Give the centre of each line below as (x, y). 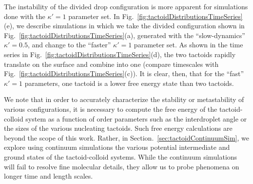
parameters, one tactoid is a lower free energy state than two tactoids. (129, 83)
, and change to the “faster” (69, 45)
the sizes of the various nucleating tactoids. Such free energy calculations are (118, 128)
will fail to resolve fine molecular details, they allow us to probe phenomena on (122, 166)
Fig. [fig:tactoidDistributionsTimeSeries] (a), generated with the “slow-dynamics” (125, 35)
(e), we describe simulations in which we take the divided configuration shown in (124, 26)
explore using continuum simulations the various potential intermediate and (117, 147)
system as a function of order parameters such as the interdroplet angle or (136, 118)
